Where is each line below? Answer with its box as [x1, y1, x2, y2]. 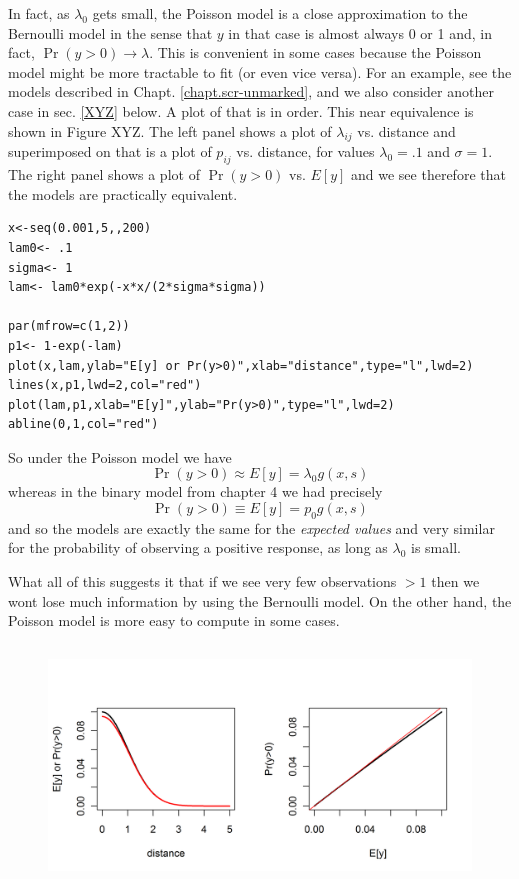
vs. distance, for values [236, 141, 375, 162]
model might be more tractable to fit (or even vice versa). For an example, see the [8, 61, 512, 82]
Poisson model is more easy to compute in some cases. [8, 610, 340, 631]
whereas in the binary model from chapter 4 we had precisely [8, 481, 383, 502]
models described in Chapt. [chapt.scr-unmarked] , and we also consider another [8, 81, 494, 102]
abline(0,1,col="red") [8, 417, 159, 432]
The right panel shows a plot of [8, 164, 200, 185]
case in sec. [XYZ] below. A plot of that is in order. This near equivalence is [8, 100, 474, 121]
